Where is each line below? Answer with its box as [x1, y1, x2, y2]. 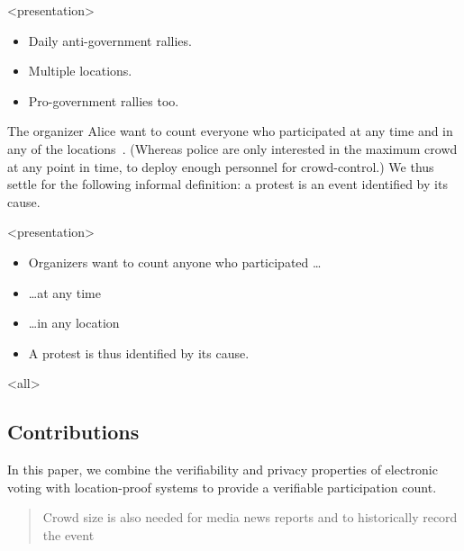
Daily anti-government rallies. [28, 31, 192, 50]
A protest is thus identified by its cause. [28, 343, 250, 362]
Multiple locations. [28, 61, 132, 80]
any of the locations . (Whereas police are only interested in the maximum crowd [7, 139, 458, 158]
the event [42, 525, 95, 544]
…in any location [28, 313, 120, 332]
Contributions [7, 418, 140, 446]
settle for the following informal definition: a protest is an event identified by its [7, 175, 448, 194]
